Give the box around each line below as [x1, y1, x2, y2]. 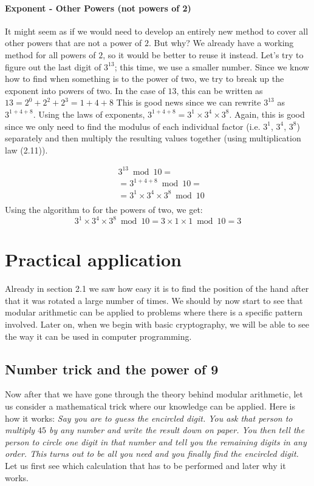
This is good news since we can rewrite [116, 96, 261, 109]
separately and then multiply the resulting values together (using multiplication [5, 132, 301, 144]
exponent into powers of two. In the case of [5, 84, 165, 96]
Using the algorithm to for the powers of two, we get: [5, 203, 203, 215]
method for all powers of [5, 48, 96, 61]
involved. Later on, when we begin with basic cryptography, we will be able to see [5, 317, 309, 330]
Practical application [5, 247, 182, 272]
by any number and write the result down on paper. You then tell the [49, 424, 305, 436]
